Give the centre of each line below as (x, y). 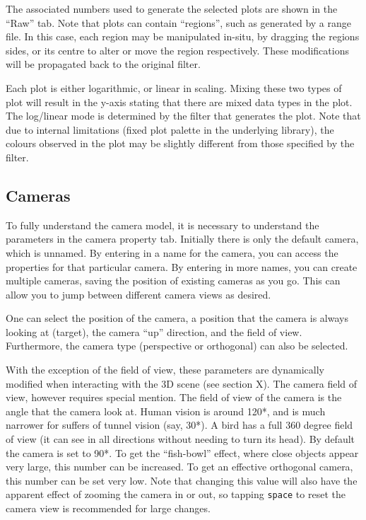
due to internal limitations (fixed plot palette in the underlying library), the (170, 129)
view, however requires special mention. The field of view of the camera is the (174, 397)
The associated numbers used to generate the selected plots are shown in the (172, 8)
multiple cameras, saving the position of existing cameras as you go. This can (173, 281)
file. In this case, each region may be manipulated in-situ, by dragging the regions (183, 36)
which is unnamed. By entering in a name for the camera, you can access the (172, 252)
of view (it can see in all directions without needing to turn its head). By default (181, 439)
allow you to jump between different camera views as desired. (138, 294)
